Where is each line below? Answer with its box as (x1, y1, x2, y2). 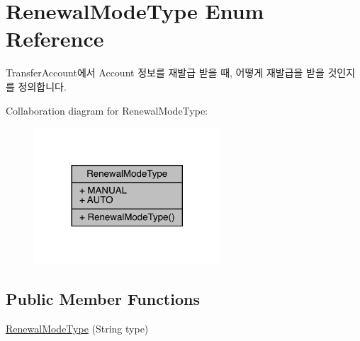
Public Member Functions (6, 287, 200, 309)
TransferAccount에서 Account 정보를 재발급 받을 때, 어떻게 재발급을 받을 (6, 65, 325, 80)
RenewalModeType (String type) (6, 320, 149, 335)
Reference (6, 24, 104, 53)
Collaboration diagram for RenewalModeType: (6, 103, 208, 117)
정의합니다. (18, 79, 67, 93)
